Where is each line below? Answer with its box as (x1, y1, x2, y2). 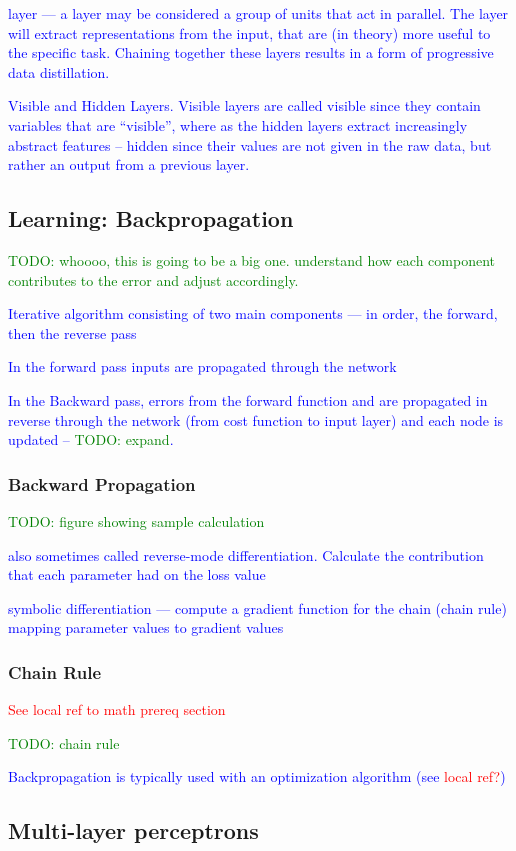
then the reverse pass (8, 322, 137, 343)
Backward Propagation (8, 471, 196, 496)
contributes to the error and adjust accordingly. (8, 269, 299, 290)
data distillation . (8, 61, 110, 82)
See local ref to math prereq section (8, 699, 226, 720)
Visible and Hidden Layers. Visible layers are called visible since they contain (8, 95, 481, 116)
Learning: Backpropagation (8, 203, 294, 234)
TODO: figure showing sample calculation (8, 510, 265, 531)
